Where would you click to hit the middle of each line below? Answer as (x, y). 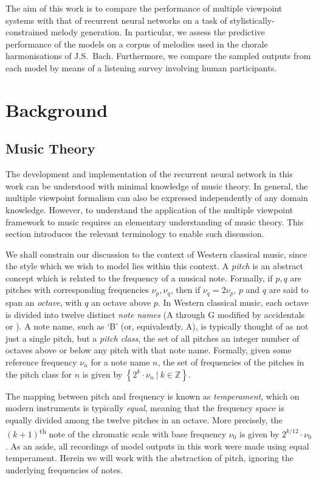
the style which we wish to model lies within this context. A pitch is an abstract (154, 266)
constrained (27, 32)
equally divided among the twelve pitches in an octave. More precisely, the (144, 419)
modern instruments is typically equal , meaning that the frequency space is (145, 408)
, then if (185, 290)
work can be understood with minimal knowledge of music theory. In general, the (157, 185)
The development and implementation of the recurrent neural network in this (149, 174)
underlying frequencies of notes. (64, 469)
